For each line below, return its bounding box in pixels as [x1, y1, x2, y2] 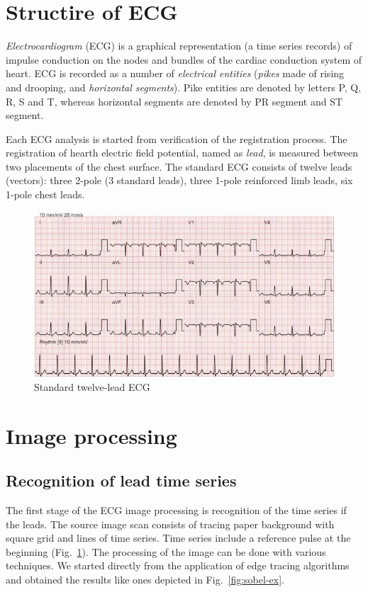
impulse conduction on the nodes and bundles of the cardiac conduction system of [6, 52, 362, 67]
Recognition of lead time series [6, 469, 237, 491]
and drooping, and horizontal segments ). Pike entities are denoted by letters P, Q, [6, 79, 362, 94]
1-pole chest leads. [6, 187, 85, 202]
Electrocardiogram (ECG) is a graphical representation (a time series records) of [6, 38, 352, 53]
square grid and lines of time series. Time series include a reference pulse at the [6, 530, 351, 545]
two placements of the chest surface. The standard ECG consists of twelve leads [6, 159, 352, 173]
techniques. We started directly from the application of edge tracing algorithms [6, 558, 350, 573]
